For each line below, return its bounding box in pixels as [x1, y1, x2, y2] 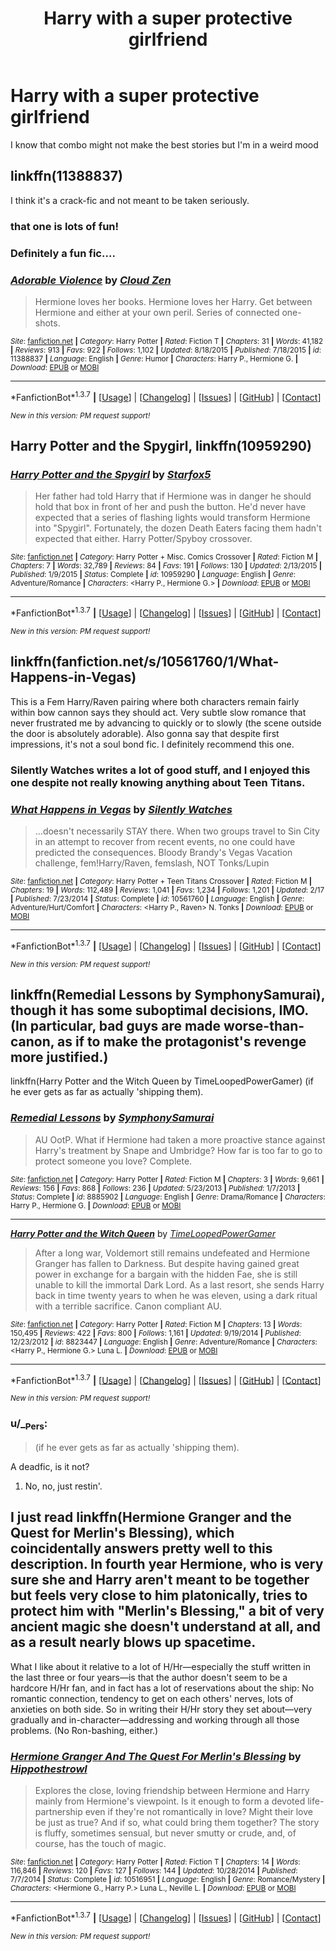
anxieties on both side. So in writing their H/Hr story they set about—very [10, 1703, 313, 1715]
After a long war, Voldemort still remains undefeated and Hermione [34, 1247, 311, 1259]
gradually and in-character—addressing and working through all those [10, 1713, 300, 1726]
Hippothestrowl [10, 1762, 88, 1776]
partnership [34, 1806, 83, 1818]
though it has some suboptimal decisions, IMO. [10, 1002, 309, 1019]
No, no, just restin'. [24, 1480, 103, 1492]
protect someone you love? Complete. [34, 1155, 193, 1167]
